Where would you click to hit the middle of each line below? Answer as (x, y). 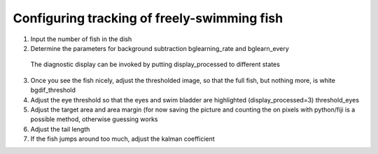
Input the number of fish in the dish (81, 39)
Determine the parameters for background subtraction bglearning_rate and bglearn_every (160, 48)
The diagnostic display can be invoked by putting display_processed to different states (155, 64)
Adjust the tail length (60, 129)
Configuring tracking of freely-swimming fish (148, 18)
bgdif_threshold (53, 90)
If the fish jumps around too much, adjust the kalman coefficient (122, 139)
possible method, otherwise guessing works (94, 119)
